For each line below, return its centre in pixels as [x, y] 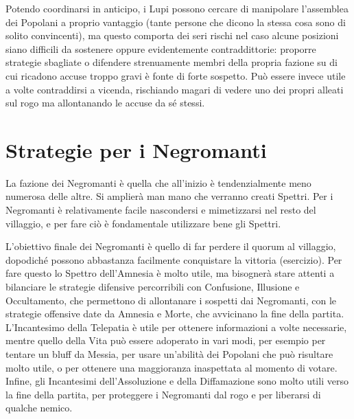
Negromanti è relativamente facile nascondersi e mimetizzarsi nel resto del [161, 210]
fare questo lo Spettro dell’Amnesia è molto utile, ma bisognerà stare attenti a [170, 273]
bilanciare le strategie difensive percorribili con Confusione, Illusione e [153, 287]
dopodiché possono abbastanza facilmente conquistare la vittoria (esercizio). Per [174, 259]
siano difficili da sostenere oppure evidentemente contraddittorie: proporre [161, 48]
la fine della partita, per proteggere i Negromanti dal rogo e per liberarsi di [163, 394]
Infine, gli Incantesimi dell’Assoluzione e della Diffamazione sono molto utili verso [177, 381]
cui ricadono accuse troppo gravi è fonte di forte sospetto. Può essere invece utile [176, 75]
